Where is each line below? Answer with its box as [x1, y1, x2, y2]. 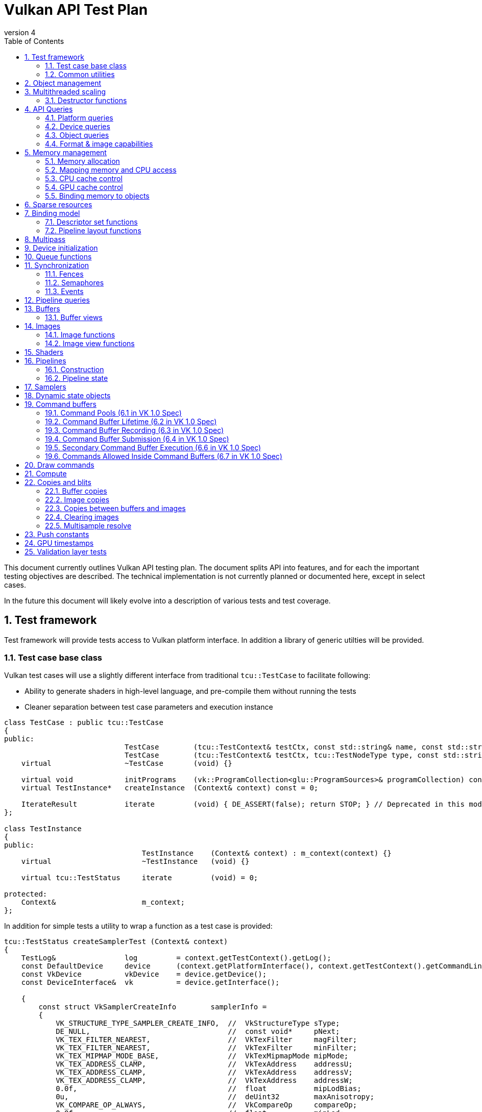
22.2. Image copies [45, 495, 110, 504]
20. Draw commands [25, 460, 94, 469]
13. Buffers [25, 304, 60, 313]
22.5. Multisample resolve [45, 521, 132, 530]
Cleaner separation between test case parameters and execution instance [25, 703, 273, 712]
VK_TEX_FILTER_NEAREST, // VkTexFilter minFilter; [56, 1044, 357, 1052]
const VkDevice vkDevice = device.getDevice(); [21, 970, 267, 979]
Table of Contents [4, 36, 64, 45]
